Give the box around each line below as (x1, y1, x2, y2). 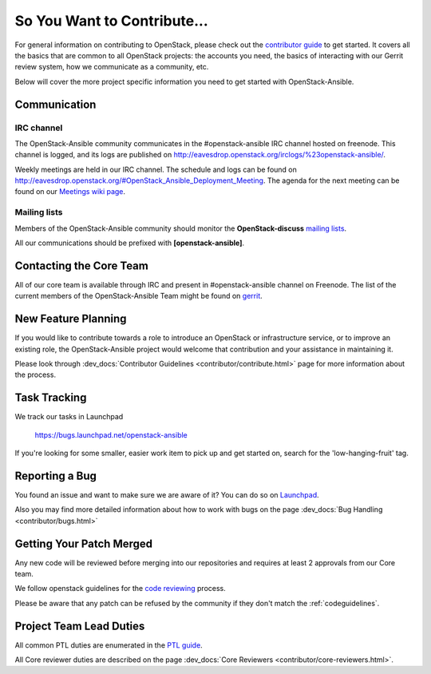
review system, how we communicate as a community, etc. (14, 62, 209, 72)
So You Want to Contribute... (14, 12, 209, 30)
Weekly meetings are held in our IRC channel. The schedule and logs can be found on (14, 165, 297, 174)
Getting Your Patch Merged (14, 537, 153, 550)
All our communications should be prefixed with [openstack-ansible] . (14, 238, 245, 248)
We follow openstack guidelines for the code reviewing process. (14, 584, 227, 593)
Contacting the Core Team (14, 259, 149, 272)
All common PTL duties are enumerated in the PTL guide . (14, 640, 203, 650)
